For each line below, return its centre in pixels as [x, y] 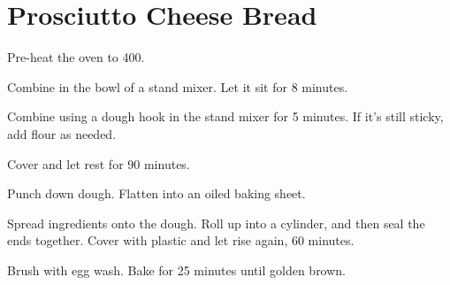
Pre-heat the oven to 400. [76, 57]
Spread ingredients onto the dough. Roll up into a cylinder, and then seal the [216, 223]
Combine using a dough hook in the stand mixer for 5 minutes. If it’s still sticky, [225, 116]
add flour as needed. [62, 133]
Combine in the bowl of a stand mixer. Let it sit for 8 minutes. [178, 86]
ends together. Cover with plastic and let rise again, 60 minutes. [181, 240]
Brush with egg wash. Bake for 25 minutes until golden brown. [177, 270]
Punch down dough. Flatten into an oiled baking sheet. [156, 193]
